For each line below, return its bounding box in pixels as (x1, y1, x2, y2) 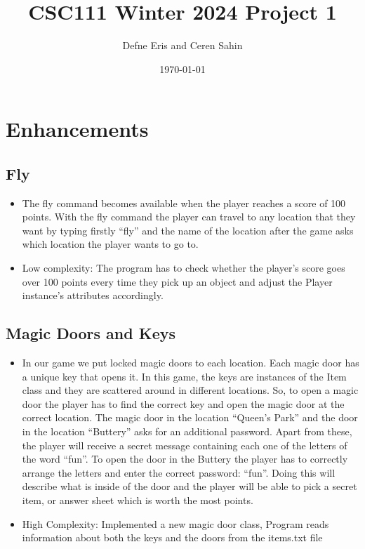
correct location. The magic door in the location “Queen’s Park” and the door (22, 410, 358, 425)
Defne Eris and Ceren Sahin (122, 38, 243, 53)
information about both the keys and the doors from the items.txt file (22, 530, 323, 545)
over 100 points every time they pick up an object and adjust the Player (22, 274, 333, 289)
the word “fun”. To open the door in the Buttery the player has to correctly (22, 451, 348, 466)
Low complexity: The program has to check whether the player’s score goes (22, 260, 345, 275)
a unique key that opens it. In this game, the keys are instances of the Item (22, 369, 347, 383)
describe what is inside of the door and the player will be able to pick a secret (22, 479, 357, 494)
